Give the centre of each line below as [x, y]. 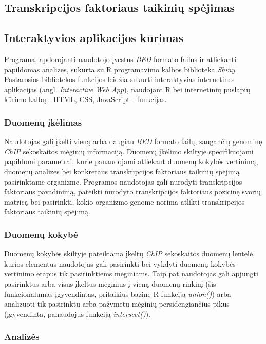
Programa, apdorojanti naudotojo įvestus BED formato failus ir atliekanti [120, 59]
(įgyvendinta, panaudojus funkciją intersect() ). [77, 313]
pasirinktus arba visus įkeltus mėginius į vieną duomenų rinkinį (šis [110, 283]
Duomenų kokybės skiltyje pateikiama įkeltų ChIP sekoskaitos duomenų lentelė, [130, 254]
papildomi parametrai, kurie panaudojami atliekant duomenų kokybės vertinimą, [131, 161]
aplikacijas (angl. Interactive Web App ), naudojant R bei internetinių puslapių [127, 89]
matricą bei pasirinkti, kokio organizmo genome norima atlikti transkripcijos [125, 201]
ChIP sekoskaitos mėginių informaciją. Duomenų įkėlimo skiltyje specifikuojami [129, 151]
